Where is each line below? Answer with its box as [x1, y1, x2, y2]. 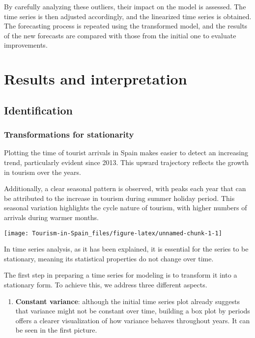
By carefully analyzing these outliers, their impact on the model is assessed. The [4, 1, 246, 11]
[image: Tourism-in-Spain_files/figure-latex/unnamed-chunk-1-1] [4, 229, 222, 237]
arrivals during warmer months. [4, 212, 99, 222]
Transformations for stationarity [4, 128, 134, 141]
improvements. [4, 40, 48, 50]
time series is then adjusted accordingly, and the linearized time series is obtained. [4, 11, 252, 21]
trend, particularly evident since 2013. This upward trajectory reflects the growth [4, 157, 249, 167]
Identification [4, 102, 73, 117]
